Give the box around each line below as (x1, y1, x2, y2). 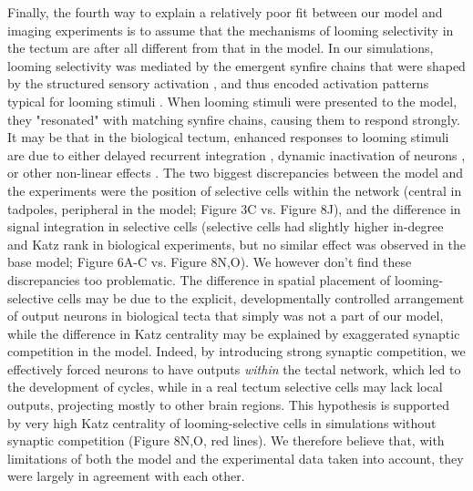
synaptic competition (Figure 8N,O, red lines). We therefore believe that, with (7, 431, 445, 450)
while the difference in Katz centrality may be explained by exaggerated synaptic (7, 323, 460, 343)
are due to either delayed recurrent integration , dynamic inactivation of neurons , (7, 145, 466, 164)
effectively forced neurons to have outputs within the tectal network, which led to (7, 359, 461, 378)
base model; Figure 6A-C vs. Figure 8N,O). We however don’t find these (7, 252, 412, 271)
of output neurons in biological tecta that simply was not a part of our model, (7, 306, 444, 325)
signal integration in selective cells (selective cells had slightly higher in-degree (7, 217, 444, 236)
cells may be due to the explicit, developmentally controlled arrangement (57, 288, 465, 307)
